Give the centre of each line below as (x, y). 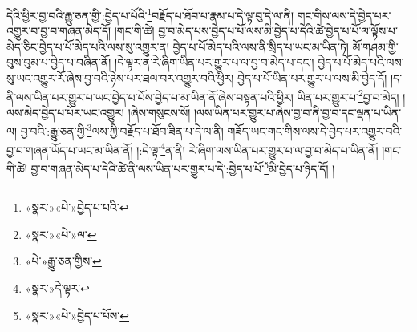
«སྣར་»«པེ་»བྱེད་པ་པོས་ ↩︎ (77, 315)
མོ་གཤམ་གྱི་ (375, 46)
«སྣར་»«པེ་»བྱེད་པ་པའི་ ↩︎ (77, 207)
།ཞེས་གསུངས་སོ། (159, 112)
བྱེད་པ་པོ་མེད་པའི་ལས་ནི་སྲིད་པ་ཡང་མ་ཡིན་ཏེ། (261, 46)
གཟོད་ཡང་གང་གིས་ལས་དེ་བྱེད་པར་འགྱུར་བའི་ (315, 131)
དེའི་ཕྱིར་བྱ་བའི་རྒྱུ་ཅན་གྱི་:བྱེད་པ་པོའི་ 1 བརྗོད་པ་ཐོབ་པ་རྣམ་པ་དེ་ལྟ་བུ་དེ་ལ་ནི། (150, 14)
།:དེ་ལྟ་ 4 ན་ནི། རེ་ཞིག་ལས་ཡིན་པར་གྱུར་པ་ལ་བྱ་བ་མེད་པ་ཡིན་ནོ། (257, 148)
